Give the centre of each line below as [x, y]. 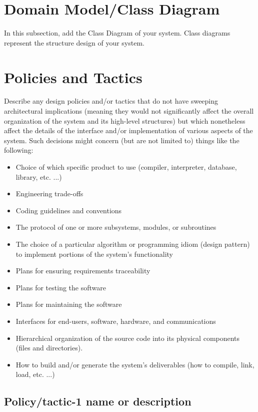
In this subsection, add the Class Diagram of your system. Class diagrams [117, 33]
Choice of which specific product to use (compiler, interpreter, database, [126, 167]
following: [19, 150]
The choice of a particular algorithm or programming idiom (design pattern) [133, 244]
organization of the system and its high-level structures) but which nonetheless [125, 120]
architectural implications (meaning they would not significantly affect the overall [129, 111]
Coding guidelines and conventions [69, 210]
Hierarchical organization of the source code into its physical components [128, 338]
